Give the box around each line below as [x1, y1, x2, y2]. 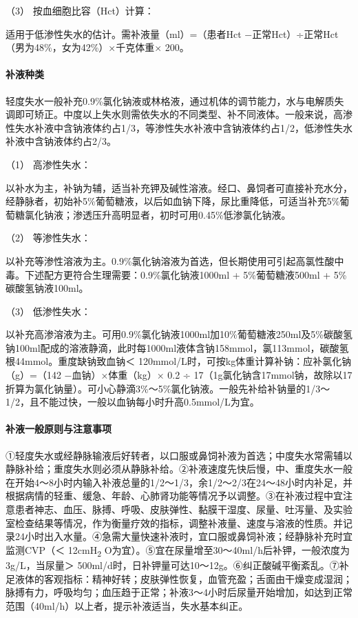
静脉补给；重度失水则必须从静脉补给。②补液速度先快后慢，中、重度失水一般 [6, 461, 352, 476]
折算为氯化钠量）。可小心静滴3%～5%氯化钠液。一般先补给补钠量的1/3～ [6, 381, 330, 395]
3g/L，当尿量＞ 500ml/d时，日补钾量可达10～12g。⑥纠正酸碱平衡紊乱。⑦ [6, 557, 339, 572]
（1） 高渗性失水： [6, 157, 91, 171]
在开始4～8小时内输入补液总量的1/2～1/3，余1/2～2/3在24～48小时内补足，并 [6, 475, 352, 489]
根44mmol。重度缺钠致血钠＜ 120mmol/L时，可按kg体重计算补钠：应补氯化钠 [6, 354, 352, 368]
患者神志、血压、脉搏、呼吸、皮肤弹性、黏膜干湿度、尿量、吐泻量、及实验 [14, 502, 352, 517]
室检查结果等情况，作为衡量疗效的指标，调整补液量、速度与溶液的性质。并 [6, 515, 343, 530]
